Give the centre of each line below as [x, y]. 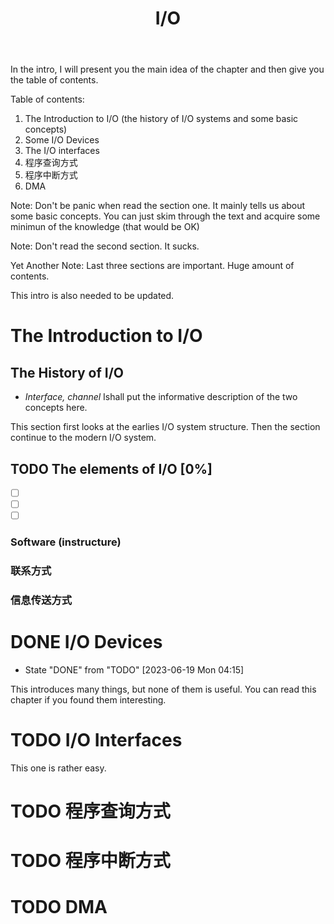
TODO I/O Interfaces [96, 740]
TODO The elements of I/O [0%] [111, 468]
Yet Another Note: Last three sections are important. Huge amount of [152, 266]
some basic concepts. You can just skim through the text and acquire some [165, 216]
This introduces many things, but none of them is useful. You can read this [163, 689]
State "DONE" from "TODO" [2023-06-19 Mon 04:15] [134, 669]
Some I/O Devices [62, 140]
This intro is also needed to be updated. [92, 296]
